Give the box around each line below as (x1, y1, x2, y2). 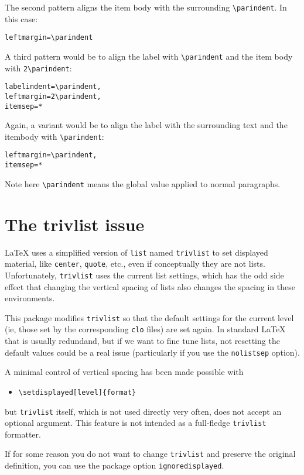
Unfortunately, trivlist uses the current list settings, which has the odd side (5, 269, 284, 281)
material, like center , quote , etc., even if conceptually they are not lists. (5, 257, 265, 270)
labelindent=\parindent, (5, 82, 101, 91)
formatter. (5, 428, 41, 440)
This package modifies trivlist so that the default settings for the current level (5, 311, 294, 323)
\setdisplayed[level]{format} (18, 388, 136, 397)
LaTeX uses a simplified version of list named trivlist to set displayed (5, 246, 268, 258)
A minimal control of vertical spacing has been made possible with (5, 366, 244, 378)
